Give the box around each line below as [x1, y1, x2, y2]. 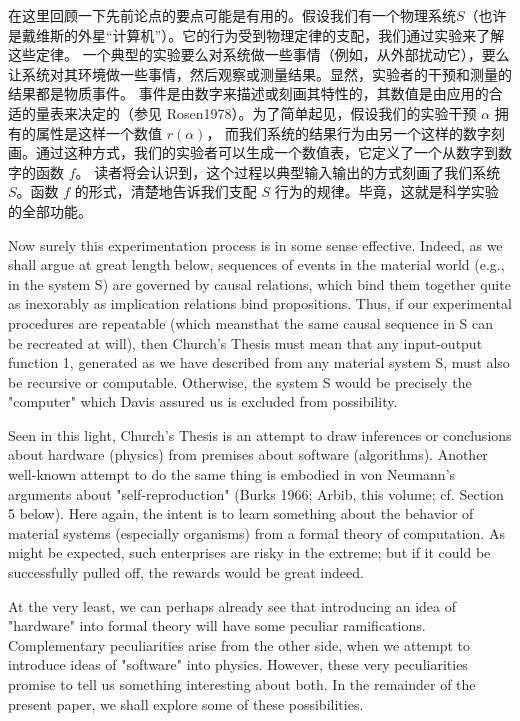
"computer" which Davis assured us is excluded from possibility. [8, 391, 398, 412]
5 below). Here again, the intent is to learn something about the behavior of [8, 503, 474, 524]
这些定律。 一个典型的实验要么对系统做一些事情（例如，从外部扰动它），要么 [8, 44, 510, 65]
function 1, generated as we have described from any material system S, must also [8, 352, 510, 373]
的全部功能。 [8, 200, 92, 221]
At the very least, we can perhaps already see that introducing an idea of [8, 595, 456, 616]
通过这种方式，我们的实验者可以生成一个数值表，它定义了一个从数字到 [35, 142, 498, 163]
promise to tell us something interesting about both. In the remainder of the [8, 674, 476, 694]
